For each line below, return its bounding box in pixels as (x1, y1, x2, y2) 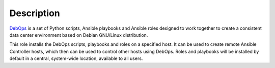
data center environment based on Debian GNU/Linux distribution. (9, 32, 148, 38)
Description (9, 8, 61, 19)
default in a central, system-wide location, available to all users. (9, 55, 143, 61)
